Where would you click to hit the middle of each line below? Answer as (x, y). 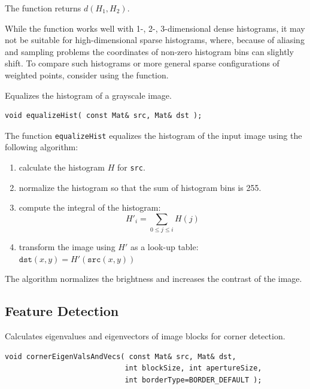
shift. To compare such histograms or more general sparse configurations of (142, 63)
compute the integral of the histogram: (90, 207)
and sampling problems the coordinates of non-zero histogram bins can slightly (149, 51)
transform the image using (67, 247)
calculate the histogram (62, 167)
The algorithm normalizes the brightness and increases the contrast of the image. (154, 279)
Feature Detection (62, 311)
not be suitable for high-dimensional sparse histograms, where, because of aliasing (155, 40)
